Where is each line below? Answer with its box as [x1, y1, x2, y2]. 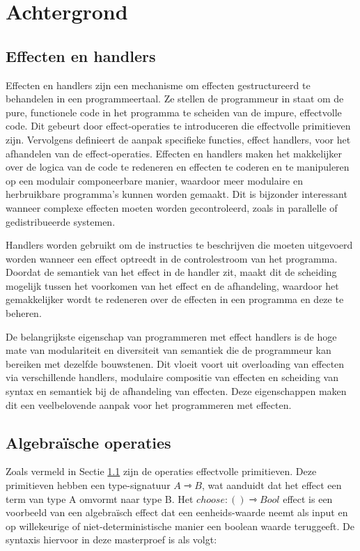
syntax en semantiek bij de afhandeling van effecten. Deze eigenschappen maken [6, 384, 347, 398]
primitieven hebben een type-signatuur [6, 478, 171, 492]
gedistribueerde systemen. [6, 214, 116, 228]
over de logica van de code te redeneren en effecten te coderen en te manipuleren [6, 160, 350, 174]
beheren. [6, 306, 42, 320]
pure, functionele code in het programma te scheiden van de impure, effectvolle [6, 104, 342, 119]
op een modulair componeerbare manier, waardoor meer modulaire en [6, 173, 303, 187]
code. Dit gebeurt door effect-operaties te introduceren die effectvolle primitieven [6, 118, 351, 133]
